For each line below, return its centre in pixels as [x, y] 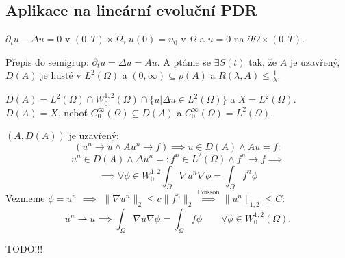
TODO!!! [24, 248]
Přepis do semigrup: [47, 61]
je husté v [61, 75]
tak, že [263, 61]
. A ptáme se [184, 61]
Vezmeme [25, 198]
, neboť [73, 112]
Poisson [208, 193]
